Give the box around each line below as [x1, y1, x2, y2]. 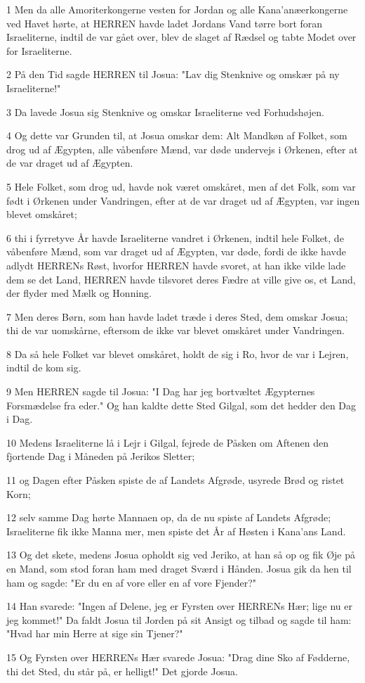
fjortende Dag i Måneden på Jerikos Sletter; [6, 449, 195, 464]
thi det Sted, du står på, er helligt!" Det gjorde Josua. [6, 663, 238, 678]
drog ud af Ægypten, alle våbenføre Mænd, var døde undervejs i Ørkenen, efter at [6, 141, 358, 156]
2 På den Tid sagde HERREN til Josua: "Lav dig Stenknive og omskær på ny [6, 67, 340, 82]
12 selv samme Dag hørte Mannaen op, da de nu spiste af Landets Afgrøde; [6, 510, 331, 525]
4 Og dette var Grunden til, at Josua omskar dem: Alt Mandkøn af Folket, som [6, 128, 347, 143]
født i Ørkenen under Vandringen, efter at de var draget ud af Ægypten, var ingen [6, 193, 360, 208]
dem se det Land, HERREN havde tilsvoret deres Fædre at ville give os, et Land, [6, 272, 356, 286]
